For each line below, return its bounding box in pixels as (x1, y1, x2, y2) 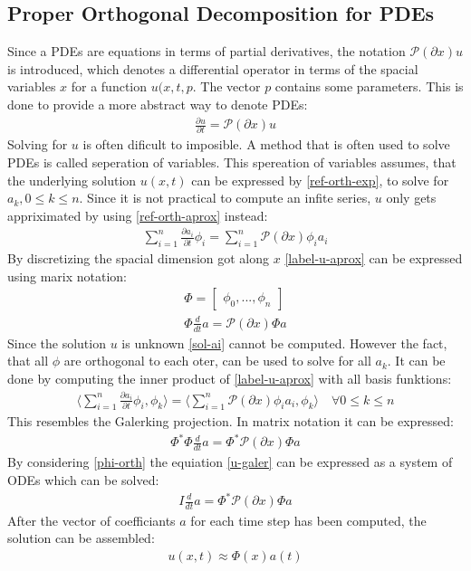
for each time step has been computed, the (190, 510, 427, 529)
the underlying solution (7, 170, 137, 189)
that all (7, 351, 49, 370)
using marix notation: (7, 266, 127, 285)
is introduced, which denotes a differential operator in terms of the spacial (7, 59, 418, 78)
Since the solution (7, 333, 106, 352)
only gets (386, 188, 437, 207)
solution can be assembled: (7, 528, 155, 547)
